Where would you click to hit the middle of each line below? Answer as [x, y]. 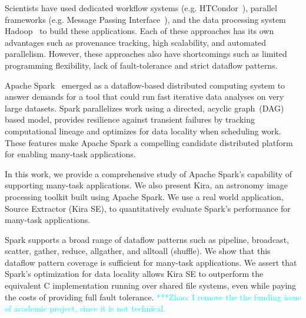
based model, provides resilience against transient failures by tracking [130, 119]
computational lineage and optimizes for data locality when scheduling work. [143, 131]
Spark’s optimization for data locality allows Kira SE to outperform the [134, 274]
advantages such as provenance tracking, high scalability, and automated [136, 42]
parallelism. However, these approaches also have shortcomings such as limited [146, 54]
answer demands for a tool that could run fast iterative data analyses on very [144, 97]
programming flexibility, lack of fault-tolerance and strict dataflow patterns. [141, 65]
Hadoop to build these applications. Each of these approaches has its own [139, 31]
